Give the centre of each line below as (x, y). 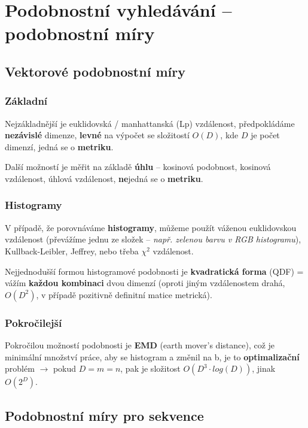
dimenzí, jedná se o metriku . (59, 146)
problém (20, 368)
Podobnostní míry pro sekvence (104, 415)
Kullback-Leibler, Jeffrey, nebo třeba (72, 251)
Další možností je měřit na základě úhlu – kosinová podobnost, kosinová (138, 167)
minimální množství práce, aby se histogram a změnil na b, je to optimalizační (152, 356)
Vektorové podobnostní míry (95, 71)
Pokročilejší (33, 322)
